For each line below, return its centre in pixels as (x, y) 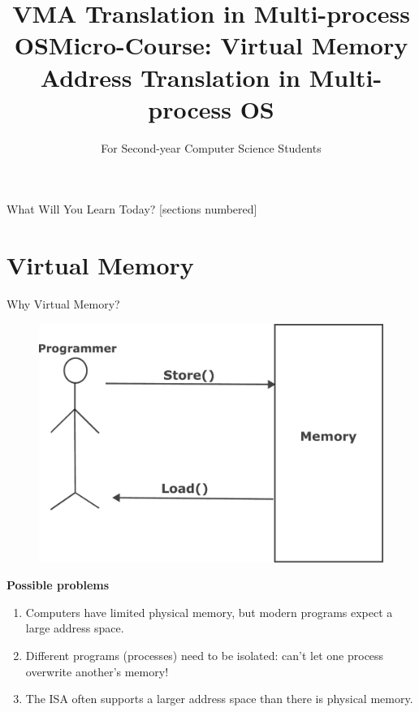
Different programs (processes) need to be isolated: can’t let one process (205, 655)
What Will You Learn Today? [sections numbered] (132, 209)
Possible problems (58, 585)
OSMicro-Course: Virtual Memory (211, 45)
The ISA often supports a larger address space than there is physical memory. (219, 699)
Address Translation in (170, 77)
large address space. (75, 628)
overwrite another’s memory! (97, 671)
